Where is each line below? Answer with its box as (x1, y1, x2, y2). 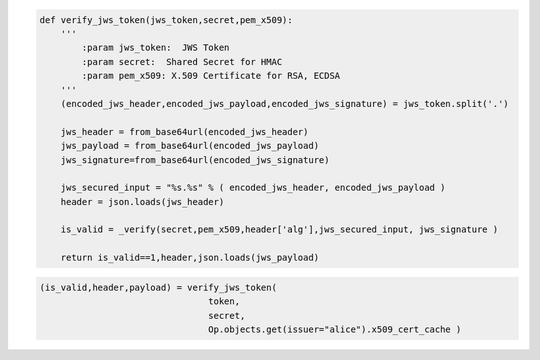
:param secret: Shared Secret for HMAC (81, 56, 283, 67)
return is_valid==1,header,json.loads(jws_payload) (60, 252, 320, 264)
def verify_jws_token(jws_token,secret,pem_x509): (39, 14, 294, 25)
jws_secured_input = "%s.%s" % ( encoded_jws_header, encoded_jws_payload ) (60, 182, 446, 194)
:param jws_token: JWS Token (81, 42, 230, 54)
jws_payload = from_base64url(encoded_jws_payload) (60, 140, 320, 152)
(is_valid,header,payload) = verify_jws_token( (39, 281, 277, 293)
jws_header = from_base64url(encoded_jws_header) (60, 126, 309, 137)
